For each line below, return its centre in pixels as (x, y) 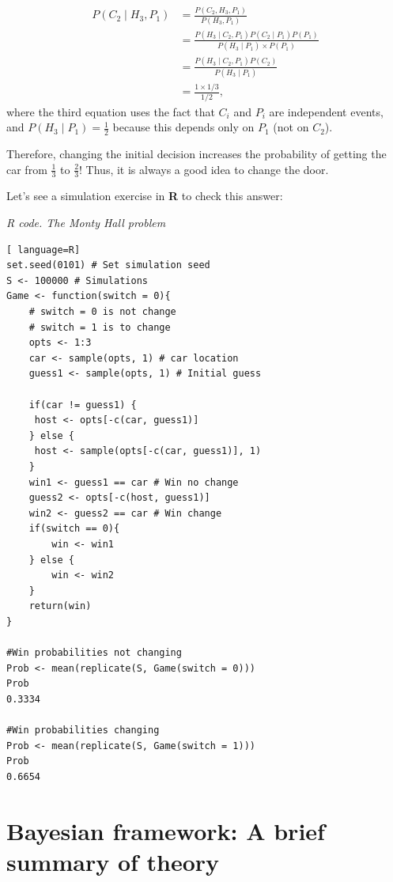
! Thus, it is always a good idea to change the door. (204, 169)
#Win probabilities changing (83, 731)
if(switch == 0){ (74, 529)
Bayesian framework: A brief (166, 830)
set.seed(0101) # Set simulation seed (108, 265)
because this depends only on (183, 127)
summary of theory (113, 861)
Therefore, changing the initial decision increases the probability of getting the (196, 154)
